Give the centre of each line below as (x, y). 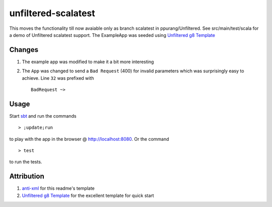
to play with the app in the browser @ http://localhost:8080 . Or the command (89, 139)
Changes (24, 50)
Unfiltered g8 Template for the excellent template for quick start (88, 195)
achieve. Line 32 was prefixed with (58, 78)
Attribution (27, 176)
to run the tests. (26, 162)
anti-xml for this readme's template (58, 188)
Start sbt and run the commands (43, 116)
